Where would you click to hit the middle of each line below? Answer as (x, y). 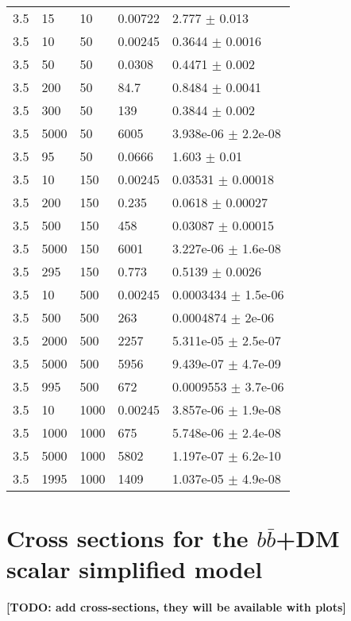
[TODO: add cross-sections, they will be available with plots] (176, 607)
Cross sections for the (127, 538)
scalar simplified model (135, 569)
